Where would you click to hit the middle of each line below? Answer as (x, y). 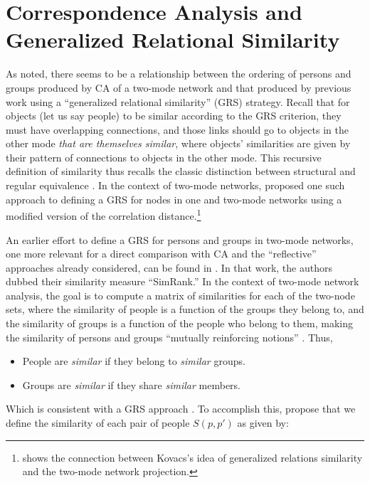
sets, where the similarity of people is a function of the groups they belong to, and (185, 309)
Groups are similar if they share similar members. (132, 384)
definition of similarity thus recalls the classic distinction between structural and (181, 171)
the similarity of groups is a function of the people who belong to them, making (179, 323)
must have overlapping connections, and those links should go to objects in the (177, 129)
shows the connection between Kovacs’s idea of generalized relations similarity (192, 457)
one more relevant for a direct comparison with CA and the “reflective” (161, 254)
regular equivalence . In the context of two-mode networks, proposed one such (175, 185)
